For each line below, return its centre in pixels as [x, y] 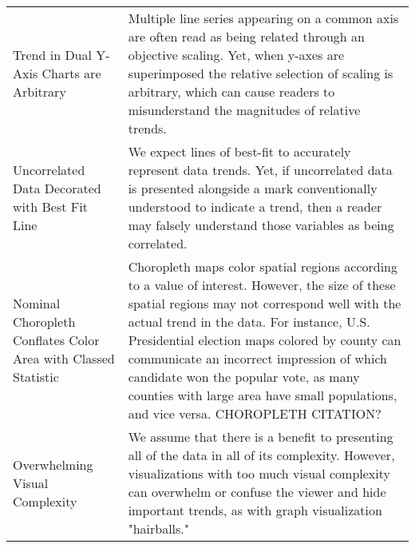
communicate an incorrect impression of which [257, 358]
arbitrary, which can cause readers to [231, 91]
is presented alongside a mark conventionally [253, 188]
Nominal [37, 303]
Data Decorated [57, 188]
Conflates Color [56, 340]
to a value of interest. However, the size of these [262, 285]
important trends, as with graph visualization [255, 510]
